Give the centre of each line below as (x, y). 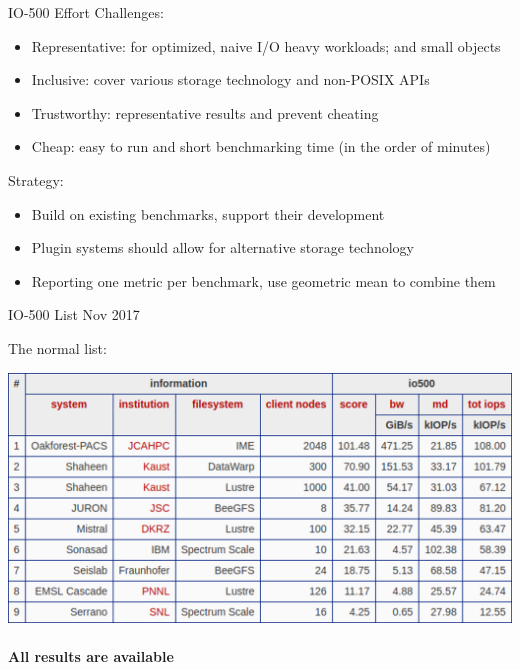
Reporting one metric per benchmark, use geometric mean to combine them (263, 280)
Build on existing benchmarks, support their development (208, 213)
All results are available (91, 655)
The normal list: (57, 347)
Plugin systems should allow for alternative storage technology (222, 247)
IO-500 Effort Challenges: (86, 12)
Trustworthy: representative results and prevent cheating (205, 112)
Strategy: (36, 179)
